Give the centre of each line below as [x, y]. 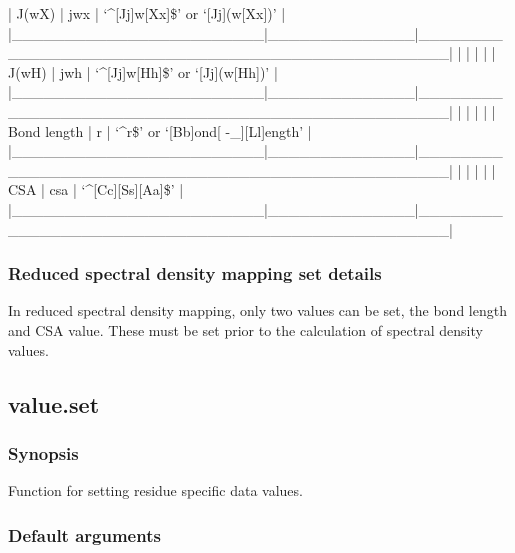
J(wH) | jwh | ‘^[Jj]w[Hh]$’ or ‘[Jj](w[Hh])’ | [143, 71]
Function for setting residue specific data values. [155, 490]
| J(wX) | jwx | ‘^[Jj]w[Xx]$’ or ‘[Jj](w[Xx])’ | [147, 13]
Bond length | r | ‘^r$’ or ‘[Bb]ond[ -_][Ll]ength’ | [160, 130]
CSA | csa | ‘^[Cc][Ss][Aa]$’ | [96, 189]
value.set [54, 403]
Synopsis [43, 452]
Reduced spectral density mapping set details [195, 273]
